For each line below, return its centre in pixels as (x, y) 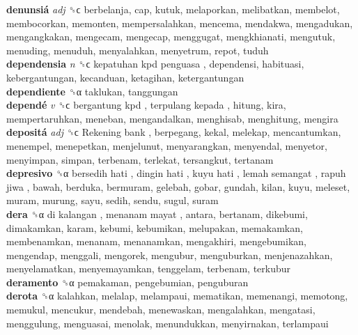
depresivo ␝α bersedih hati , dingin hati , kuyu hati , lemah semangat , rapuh (176, 173)
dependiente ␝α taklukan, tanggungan (92, 91)
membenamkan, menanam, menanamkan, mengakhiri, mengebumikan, (156, 241)
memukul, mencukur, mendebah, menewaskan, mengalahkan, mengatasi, (161, 310)
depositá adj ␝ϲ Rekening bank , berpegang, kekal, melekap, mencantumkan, (174, 132)
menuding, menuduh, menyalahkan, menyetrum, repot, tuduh (138, 50)
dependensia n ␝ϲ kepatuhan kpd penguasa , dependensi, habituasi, (155, 64)
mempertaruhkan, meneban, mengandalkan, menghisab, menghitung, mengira (172, 118)
